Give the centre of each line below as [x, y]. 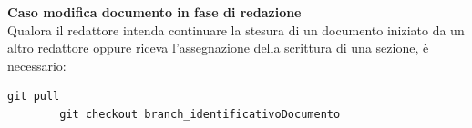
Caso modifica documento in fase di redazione [154, 12]
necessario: [37, 65]
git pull [34, 97]
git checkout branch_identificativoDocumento [200, 114]
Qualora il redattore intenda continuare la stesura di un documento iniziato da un [236, 30]
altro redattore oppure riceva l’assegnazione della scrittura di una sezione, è [218, 48]
